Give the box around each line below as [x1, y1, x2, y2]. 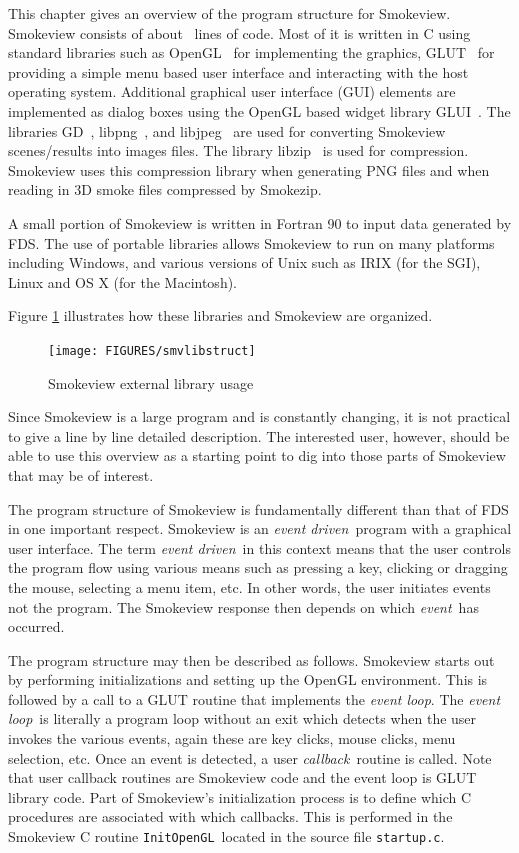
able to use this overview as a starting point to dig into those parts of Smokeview [8, 445, 506, 466]
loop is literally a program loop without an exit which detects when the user [8, 708, 477, 729]
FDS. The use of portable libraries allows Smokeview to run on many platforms [8, 232, 495, 253]
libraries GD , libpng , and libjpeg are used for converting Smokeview [8, 120, 446, 141]
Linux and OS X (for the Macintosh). [8, 271, 238, 292]
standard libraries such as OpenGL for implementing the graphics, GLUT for [8, 42, 495, 63]
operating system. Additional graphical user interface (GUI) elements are [8, 81, 456, 102]
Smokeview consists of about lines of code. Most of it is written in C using [8, 22, 471, 43]
